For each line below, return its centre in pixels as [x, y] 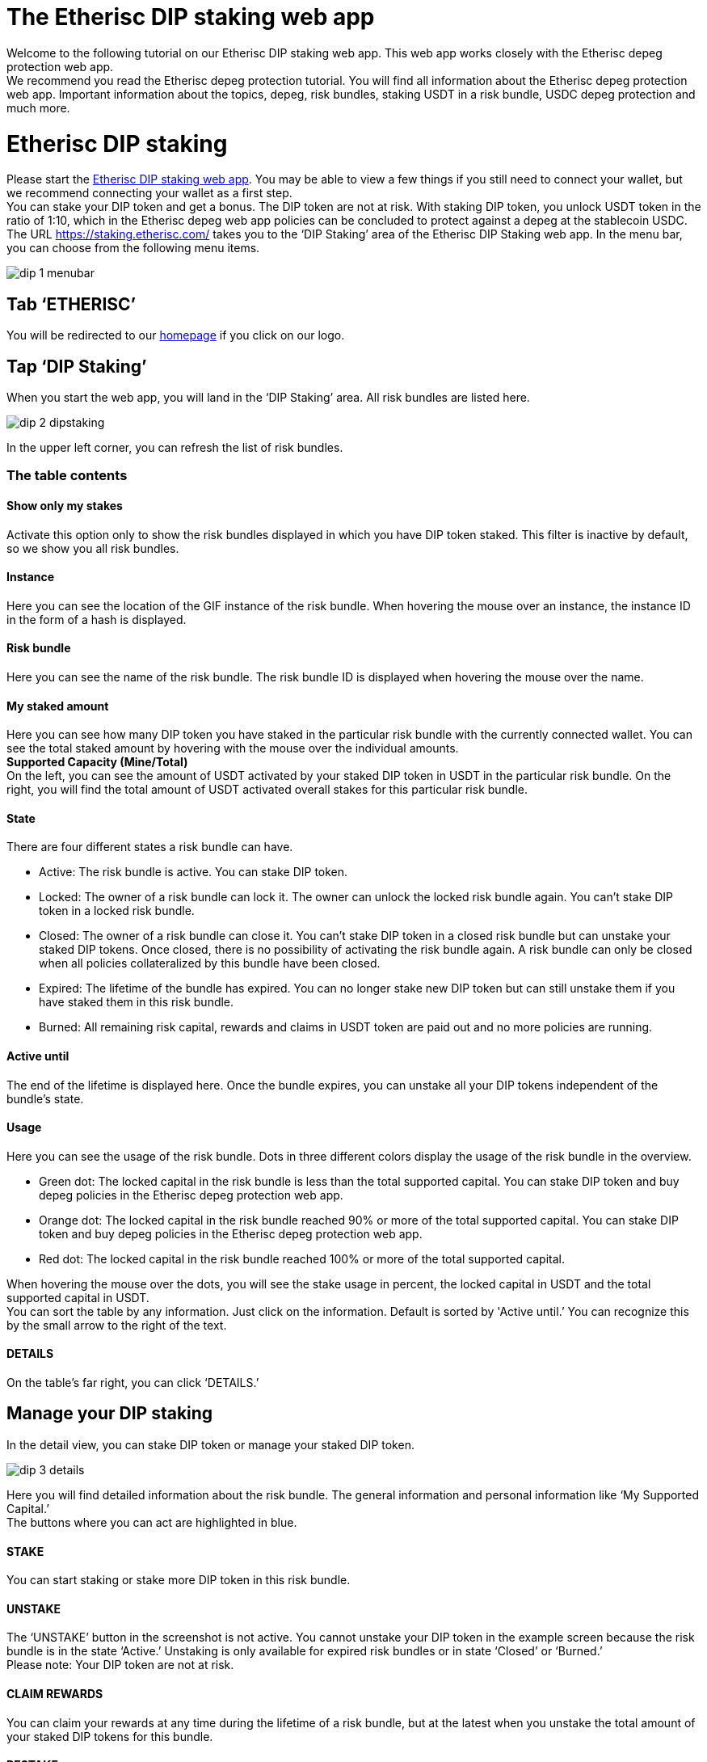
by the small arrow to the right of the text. [117, 1325]
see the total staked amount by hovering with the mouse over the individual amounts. [233, 748]
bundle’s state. [45, 1098]
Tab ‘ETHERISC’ [72, 304]
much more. [38, 107]
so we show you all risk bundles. [93, 548]
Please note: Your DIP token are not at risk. [120, 1665]
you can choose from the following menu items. [133, 248]
